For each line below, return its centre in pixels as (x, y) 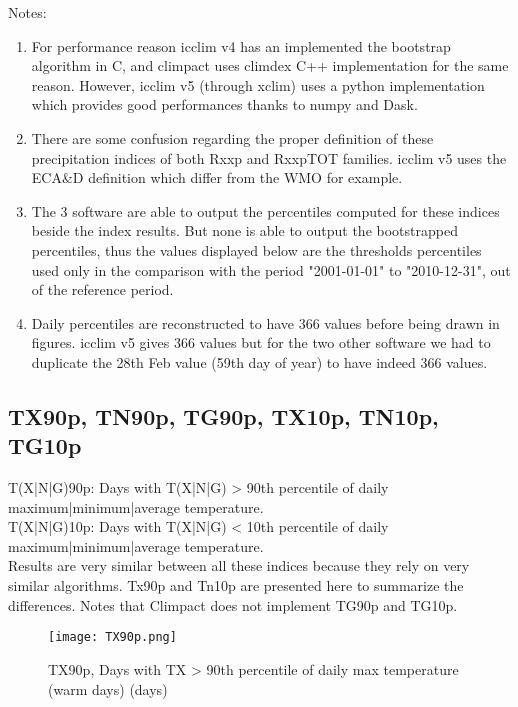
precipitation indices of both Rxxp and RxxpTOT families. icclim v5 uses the (269, 157)
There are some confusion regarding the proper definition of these (232, 137)
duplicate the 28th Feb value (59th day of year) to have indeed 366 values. (259, 361)
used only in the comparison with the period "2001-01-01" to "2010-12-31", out (271, 269)
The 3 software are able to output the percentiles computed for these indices (265, 210)
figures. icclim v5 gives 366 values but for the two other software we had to (261, 342)
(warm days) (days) (108, 688)
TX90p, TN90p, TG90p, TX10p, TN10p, (223, 415)
